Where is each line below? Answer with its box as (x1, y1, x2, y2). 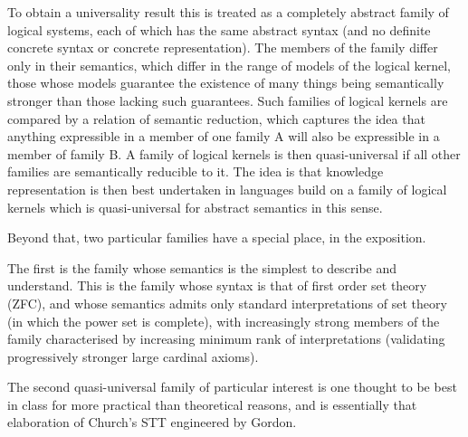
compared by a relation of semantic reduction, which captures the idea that (7, 109, 425, 128)
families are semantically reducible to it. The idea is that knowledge (7, 162, 384, 181)
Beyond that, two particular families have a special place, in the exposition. (7, 228, 426, 247)
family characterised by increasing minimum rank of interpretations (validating (7, 329, 445, 348)
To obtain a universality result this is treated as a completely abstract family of (7, 3, 449, 21)
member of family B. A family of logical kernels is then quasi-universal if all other (7, 144, 461, 163)
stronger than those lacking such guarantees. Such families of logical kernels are (7, 90, 448, 109)
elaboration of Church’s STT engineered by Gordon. (7, 413, 297, 432)
